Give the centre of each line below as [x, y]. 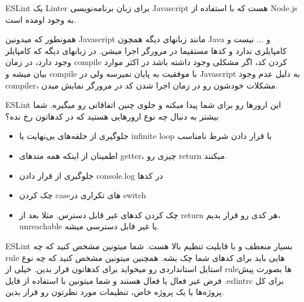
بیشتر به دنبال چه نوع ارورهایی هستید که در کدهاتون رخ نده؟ [112, 116]
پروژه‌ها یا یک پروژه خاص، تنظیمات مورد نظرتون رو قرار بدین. [115, 292]
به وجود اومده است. [41, 19]
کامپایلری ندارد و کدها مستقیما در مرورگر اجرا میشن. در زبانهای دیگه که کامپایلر [146, 50]
